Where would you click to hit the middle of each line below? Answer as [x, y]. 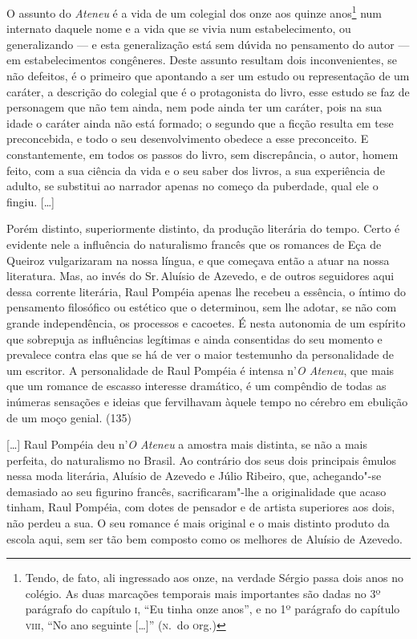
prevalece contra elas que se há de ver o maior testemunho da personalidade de [200, 354]
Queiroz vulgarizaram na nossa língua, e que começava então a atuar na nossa [198, 260]
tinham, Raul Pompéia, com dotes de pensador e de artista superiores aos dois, [201, 507]
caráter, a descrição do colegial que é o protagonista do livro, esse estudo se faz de [208, 91]
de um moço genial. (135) [69, 417]
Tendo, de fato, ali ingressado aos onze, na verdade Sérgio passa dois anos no [214, 578]
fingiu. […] [30, 201]
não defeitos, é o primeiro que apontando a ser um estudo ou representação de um [208, 76]
